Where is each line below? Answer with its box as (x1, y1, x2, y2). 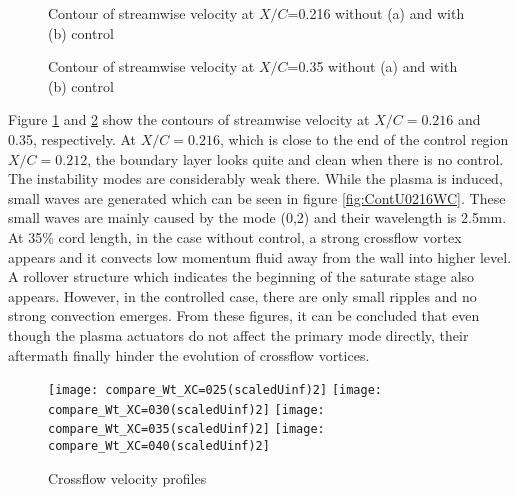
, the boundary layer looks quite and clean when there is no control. (87, 148, 504, 169)
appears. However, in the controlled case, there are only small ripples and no (8, 285, 477, 306)
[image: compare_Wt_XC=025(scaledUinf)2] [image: (48, 383, 382, 398)
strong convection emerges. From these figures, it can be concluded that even (8, 305, 480, 326)
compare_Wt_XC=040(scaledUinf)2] (48, 439, 270, 454)
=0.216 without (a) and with (287, 3, 465, 23)
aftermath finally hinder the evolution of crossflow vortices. (8, 344, 370, 365)
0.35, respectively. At (8, 128, 137, 149)
